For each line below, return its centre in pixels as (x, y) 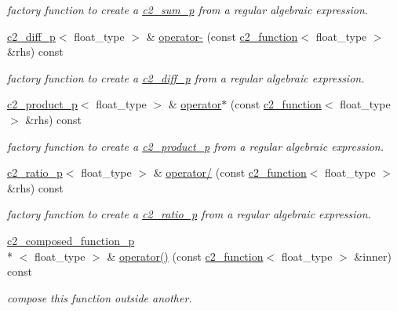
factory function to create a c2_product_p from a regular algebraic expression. (196, 146)
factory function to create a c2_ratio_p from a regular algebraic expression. (189, 214)
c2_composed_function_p (71, 240)
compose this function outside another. (100, 297)
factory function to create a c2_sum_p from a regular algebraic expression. (188, 9)
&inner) (373, 256)
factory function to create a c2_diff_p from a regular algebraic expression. (186, 77)
